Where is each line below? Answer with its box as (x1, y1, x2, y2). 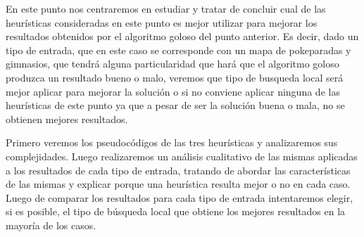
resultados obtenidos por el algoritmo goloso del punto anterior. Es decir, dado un (6, 29, 359, 44)
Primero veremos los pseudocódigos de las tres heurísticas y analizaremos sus (6, 135, 338, 150)
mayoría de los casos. (6, 217, 96, 232)
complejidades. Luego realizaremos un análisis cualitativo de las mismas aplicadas (6, 148, 358, 163)
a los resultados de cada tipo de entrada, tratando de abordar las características (6, 162, 351, 177)
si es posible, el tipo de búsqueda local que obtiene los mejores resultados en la (6, 204, 346, 219)
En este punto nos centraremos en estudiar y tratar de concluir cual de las (6, 1, 326, 15)
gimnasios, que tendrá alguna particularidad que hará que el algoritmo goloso (6, 56, 339, 71)
